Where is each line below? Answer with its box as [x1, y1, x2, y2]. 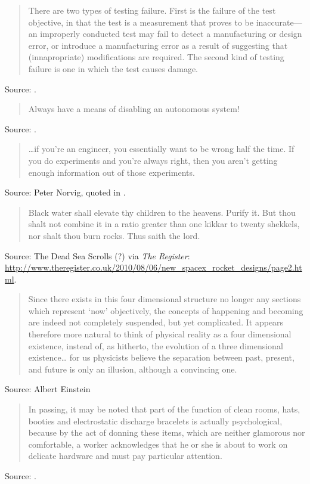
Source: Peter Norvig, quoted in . [5, 186, 126, 198]
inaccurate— [256, 15, 302, 28]
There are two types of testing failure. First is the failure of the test [28, 4, 276, 16]
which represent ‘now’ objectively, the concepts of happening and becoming [28, 304, 303, 317]
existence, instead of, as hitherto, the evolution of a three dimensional [28, 339, 283, 352]
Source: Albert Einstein [5, 383, 91, 395]
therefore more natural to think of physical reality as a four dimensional [28, 328, 292, 340]
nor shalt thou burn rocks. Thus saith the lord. [28, 229, 200, 241]
